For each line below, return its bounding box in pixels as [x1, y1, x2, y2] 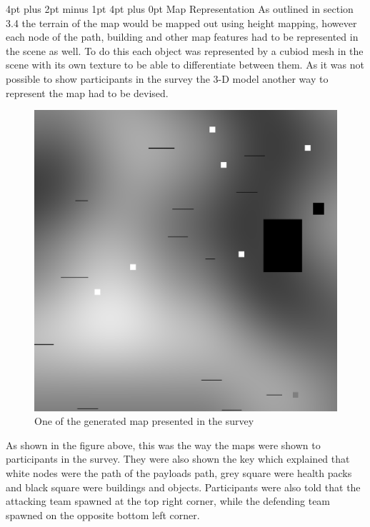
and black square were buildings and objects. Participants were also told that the [6, 479, 361, 494]
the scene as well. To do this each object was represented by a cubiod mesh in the [6, 43, 364, 58]
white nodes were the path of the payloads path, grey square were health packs [6, 466, 352, 481]
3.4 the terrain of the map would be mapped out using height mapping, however [6, 15, 357, 30]
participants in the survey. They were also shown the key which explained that [6, 451, 350, 466]
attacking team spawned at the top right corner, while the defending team [6, 493, 331, 508]
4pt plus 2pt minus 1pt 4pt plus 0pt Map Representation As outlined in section [6, 1, 354, 16]
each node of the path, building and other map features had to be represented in [6, 29, 359, 44]
